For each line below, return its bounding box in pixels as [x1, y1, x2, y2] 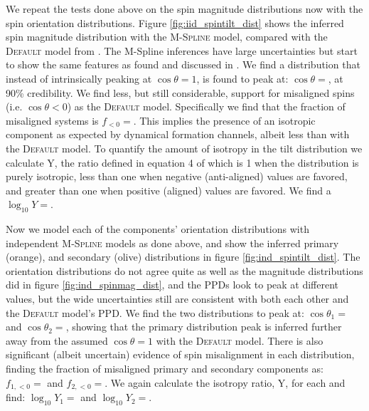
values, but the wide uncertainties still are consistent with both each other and [6, 291, 349, 306]
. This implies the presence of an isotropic [133, 113, 316, 128]
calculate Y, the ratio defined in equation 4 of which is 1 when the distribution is [6, 155, 359, 170]
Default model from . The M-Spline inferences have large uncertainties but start [6, 43, 358, 58]
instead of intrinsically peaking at [6, 71, 152, 85]
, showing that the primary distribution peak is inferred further [65, 319, 342, 334]
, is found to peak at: [196, 71, 289, 85]
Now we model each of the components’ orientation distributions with [6, 222, 309, 236]
